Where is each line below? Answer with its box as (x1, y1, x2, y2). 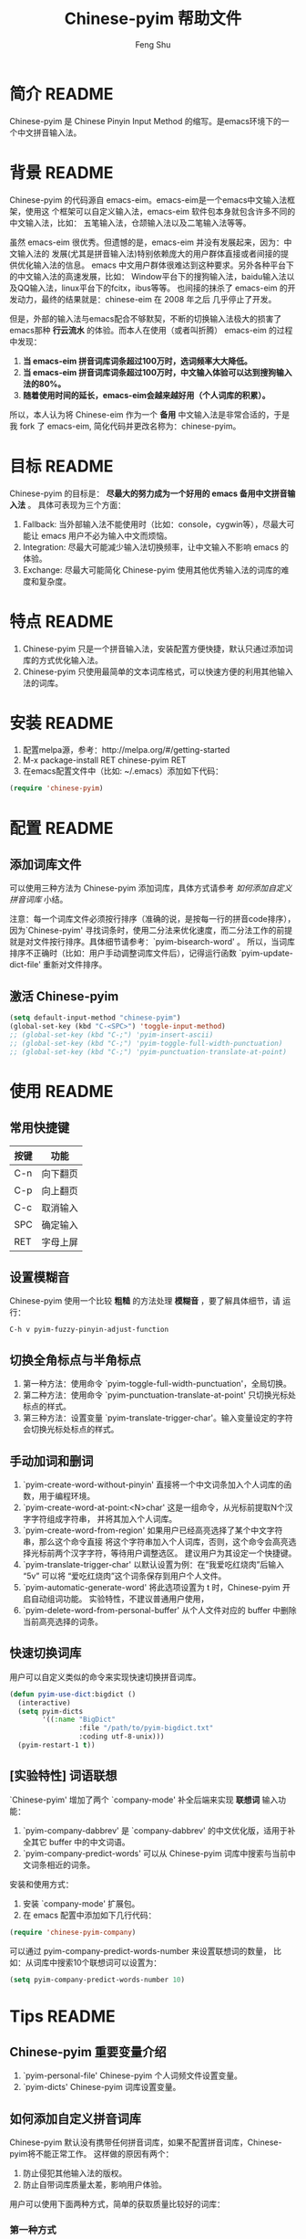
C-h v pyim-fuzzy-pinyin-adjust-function (9, 1325, 169, 1335)
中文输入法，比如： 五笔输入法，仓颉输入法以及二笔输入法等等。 (9, 217, 251, 228)
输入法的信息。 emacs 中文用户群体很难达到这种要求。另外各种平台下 (33, 259, 294, 270)
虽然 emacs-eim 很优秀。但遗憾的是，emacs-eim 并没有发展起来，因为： (9, 237, 284, 248)
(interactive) (17, 1698, 71, 1707)
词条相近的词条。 (30, 1859, 96, 1870)
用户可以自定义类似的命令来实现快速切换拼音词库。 (9, 1671, 201, 1682)
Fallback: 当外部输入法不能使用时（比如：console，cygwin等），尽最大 (22, 518, 287, 530)
